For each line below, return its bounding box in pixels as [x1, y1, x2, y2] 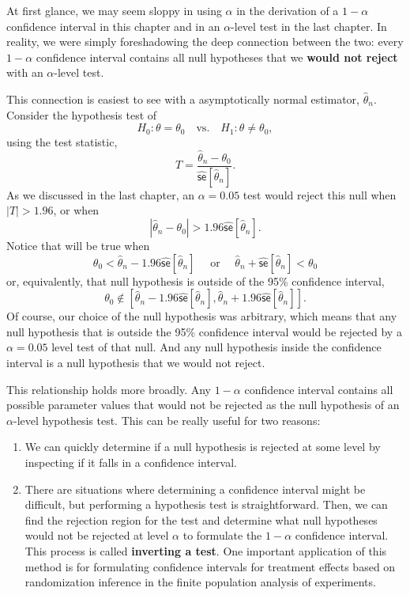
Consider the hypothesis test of [6, 106, 157, 123]
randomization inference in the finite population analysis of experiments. [24, 574, 376, 590]
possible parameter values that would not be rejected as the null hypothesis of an [6, 396, 400, 413]
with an [6, 64, 43, 81]
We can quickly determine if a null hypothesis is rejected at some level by [24, 438, 381, 455]
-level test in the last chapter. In [231, 17, 387, 34]
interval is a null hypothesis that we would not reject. [6, 354, 265, 371]
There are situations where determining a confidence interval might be [24, 480, 366, 497]
